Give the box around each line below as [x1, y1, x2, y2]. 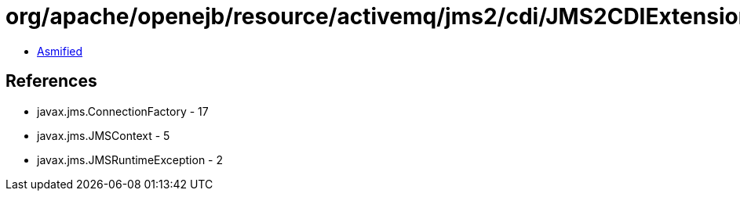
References [5, 71, 97, 91]
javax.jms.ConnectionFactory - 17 [37, 104, 209, 118]
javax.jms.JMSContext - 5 [37, 128, 170, 142]
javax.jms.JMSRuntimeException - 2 [37, 152, 224, 167]
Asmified [37, 44, 83, 58]
